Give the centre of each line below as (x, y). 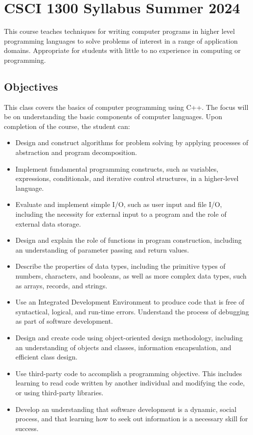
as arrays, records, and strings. (61, 285)
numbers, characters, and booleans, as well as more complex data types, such (131, 276)
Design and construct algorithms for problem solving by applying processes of (132, 142)
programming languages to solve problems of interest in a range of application (121, 40)
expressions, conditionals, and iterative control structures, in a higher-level (127, 178)
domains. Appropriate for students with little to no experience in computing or (122, 50)
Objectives (31, 86)
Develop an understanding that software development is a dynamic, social (126, 409)
